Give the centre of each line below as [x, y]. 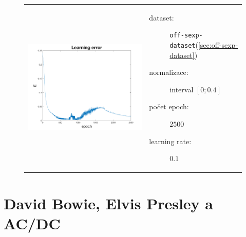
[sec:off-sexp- [218, 45]
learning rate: [170, 141]
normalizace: [169, 72]
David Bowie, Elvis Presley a [108, 203]
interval [182, 89]
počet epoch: [169, 106]
